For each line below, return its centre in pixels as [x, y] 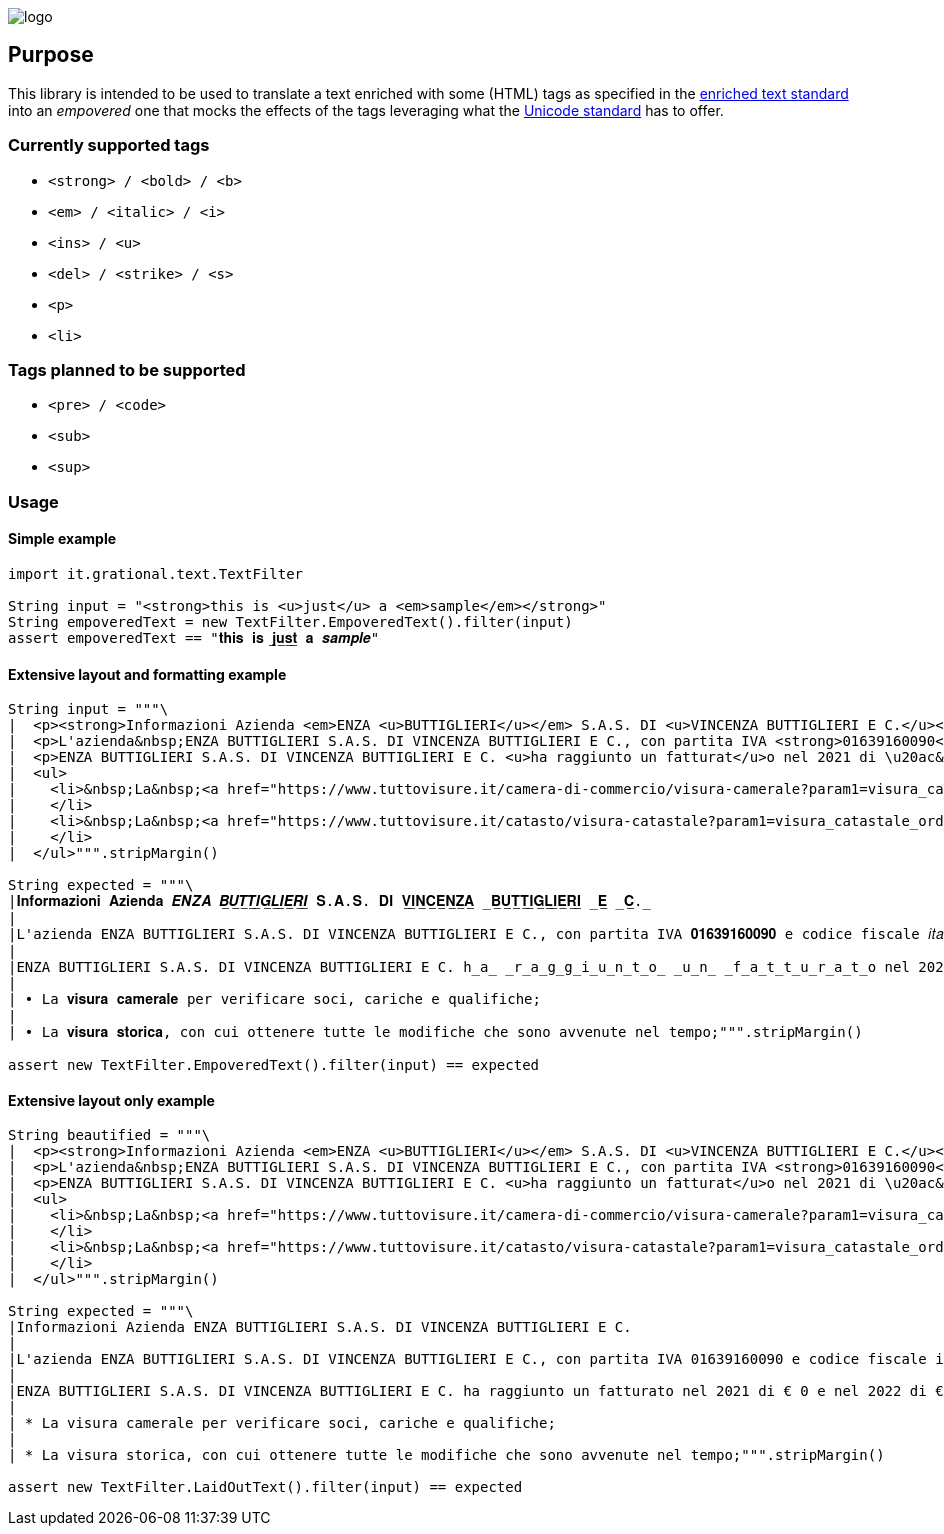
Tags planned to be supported [127, 369]
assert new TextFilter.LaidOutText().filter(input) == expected [265, 1487]
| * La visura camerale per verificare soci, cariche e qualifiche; [282, 1423]
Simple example [62, 539]
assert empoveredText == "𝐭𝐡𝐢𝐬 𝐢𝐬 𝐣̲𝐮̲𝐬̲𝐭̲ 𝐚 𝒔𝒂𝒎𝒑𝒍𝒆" [194, 637]
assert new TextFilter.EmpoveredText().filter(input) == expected [274, 1065]
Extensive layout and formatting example [147, 674]
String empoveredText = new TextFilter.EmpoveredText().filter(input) [290, 621]
